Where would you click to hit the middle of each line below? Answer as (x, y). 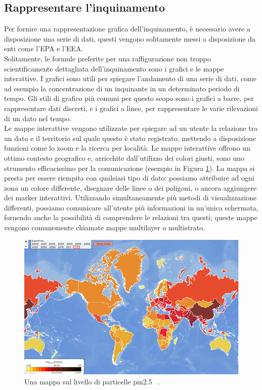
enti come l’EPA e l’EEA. (44, 48)
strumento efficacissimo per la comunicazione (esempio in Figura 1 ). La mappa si (129, 168)
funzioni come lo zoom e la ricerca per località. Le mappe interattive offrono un (127, 148)
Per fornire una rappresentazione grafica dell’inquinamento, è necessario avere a (127, 29)
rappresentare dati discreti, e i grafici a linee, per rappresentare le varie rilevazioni (131, 108)
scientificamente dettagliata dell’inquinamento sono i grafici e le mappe (114, 68)
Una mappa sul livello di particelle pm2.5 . (92, 381)
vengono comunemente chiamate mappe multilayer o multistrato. (105, 227)
